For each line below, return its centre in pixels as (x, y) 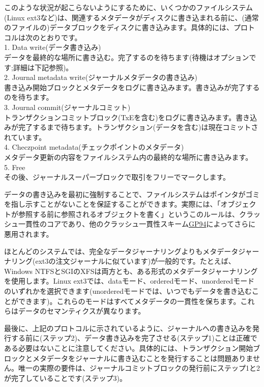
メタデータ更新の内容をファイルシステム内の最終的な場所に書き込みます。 (128, 157)
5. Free (15, 167)
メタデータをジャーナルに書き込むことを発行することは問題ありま (142, 358)
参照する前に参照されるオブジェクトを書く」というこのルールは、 (128, 214)
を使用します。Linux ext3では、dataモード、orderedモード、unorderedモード (129, 281)
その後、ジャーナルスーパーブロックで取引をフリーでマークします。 (117, 177)
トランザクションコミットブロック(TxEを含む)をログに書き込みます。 (120, 117)
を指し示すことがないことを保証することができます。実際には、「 (112, 204)
